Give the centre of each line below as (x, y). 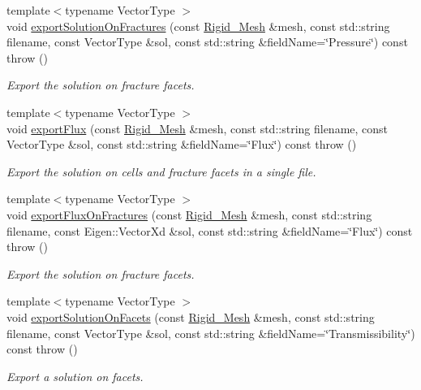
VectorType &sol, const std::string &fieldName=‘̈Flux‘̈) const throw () (182, 144)
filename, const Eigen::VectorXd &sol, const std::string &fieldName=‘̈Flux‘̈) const (210, 230)
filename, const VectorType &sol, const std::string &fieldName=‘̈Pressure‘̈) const (207, 42)
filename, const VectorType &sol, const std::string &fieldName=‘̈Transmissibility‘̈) (211, 333)
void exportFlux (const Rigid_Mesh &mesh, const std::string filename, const (198, 128)
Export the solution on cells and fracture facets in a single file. (161, 171)
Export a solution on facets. (75, 376)
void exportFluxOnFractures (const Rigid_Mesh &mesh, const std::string (189, 214)
